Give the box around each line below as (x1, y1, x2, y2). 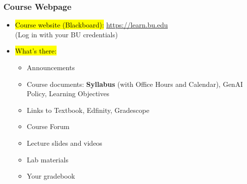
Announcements (27, 62, 75, 72)
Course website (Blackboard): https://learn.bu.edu (15, 20, 168, 30)
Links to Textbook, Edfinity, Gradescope (27, 105, 150, 115)
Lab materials (27, 154, 68, 164)
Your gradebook (27, 171, 75, 181)
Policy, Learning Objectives (27, 88, 109, 99)
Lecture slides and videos (27, 137, 102, 148)
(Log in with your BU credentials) (15, 29, 118, 39)
